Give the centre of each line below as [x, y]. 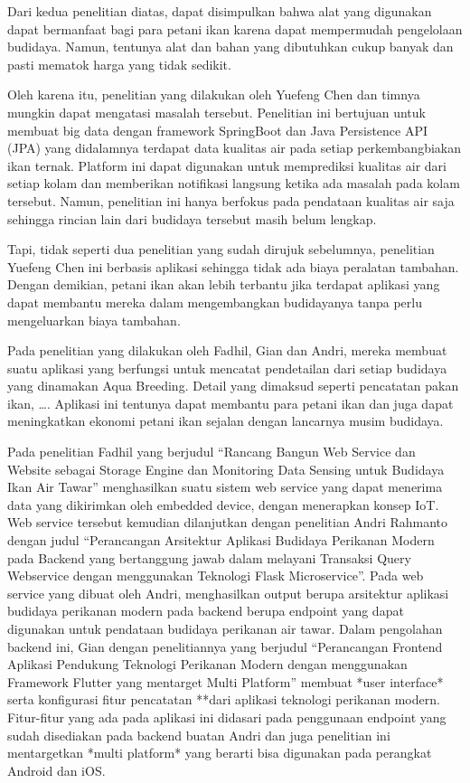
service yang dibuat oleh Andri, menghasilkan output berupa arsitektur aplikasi [228, 593]
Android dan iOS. [56, 770]
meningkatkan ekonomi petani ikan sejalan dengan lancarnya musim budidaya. [226, 421]
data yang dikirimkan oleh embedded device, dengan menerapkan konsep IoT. [223, 504]
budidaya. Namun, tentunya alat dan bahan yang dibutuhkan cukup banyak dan [230, 47]
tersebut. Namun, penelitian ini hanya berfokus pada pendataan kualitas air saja [231, 200]
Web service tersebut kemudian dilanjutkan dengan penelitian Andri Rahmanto [228, 522]
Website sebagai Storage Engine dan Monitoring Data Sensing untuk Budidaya [226, 469]
